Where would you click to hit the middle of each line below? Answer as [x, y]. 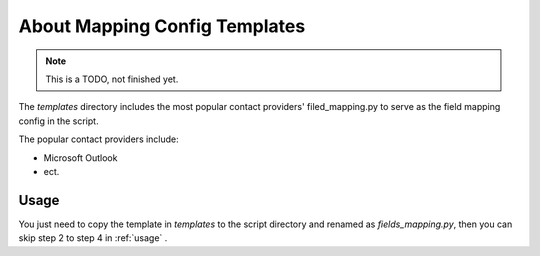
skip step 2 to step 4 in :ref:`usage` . [93, 238]
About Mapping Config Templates [162, 26]
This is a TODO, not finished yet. [112, 79]
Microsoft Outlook [80, 157]
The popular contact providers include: [98, 139]
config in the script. [58, 121]
